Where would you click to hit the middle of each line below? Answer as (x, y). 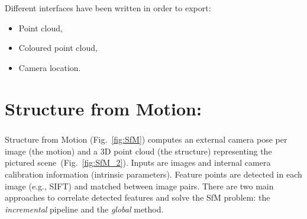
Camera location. (50, 67)
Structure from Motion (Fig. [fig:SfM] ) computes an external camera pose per (146, 139)
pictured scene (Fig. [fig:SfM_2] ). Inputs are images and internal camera (138, 162)
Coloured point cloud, (58, 48)
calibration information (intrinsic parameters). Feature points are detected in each (153, 174)
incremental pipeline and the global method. (84, 209)
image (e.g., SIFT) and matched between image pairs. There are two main (139, 186)
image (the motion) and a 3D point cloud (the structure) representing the (138, 151)
